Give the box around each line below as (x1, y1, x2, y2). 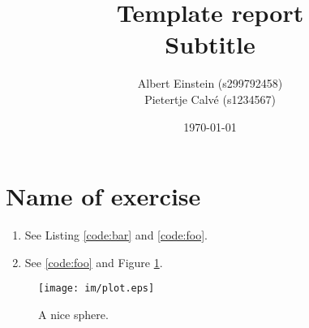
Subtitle (165, 28, 255, 61)
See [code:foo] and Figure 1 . (24, 253, 163, 270)
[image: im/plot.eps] (38, 283, 155, 295)
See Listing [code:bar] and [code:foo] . (24, 227, 208, 244)
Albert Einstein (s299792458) (137, 75, 283, 92)
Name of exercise (6, 179, 201, 213)
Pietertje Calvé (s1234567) (144, 90, 276, 107)
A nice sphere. (38, 305, 109, 322)
